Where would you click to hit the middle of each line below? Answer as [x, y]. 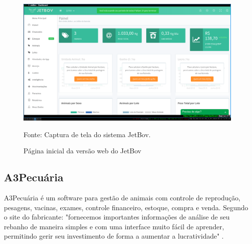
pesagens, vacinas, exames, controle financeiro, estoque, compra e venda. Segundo [126, 207]
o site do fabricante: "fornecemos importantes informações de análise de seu [117, 217]
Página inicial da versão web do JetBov [82, 151]
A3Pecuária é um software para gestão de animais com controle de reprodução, [122, 198]
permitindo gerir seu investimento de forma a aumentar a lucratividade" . [114, 236]
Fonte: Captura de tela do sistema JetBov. [87, 134]
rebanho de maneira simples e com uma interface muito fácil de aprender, [114, 226]
